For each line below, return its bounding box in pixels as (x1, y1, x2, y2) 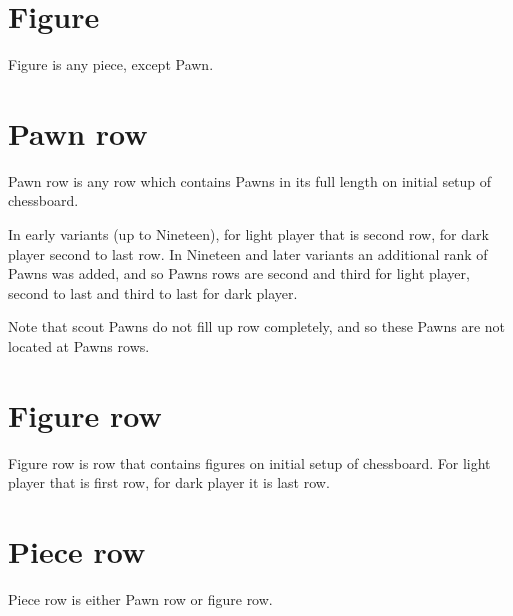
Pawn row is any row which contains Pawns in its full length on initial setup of (8, 170, 492, 191)
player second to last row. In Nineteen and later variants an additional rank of (8, 243, 488, 264)
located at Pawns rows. (8, 336, 150, 356)
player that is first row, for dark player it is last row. (8, 472, 330, 493)
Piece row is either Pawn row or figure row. (8, 589, 273, 610)
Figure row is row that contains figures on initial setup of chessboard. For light (8, 452, 491, 473)
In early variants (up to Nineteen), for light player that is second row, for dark (8, 224, 489, 245)
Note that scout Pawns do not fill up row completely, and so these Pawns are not (8, 316, 506, 337)
